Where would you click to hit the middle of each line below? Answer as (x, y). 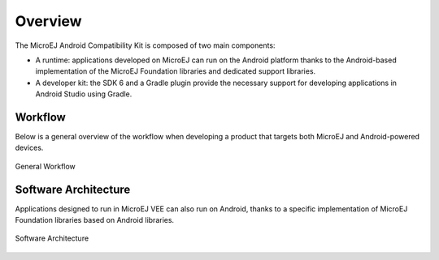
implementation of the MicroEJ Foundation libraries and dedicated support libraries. (176, 71)
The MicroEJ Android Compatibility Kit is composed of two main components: (145, 45)
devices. (29, 148)
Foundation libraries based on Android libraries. (95, 220)
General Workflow (46, 166)
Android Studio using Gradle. (84, 94)
